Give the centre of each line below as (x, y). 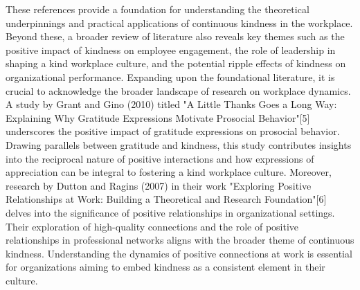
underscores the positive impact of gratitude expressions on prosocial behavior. (173, 131)
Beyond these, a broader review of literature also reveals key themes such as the (175, 36)
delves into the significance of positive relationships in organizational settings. (170, 212)
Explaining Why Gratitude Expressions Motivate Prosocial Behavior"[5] (158, 117)
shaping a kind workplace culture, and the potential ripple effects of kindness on (176, 63)
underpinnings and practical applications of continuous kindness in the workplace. (179, 22)
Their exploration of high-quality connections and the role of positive (152, 226)
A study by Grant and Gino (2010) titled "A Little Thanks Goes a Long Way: (171, 104)
